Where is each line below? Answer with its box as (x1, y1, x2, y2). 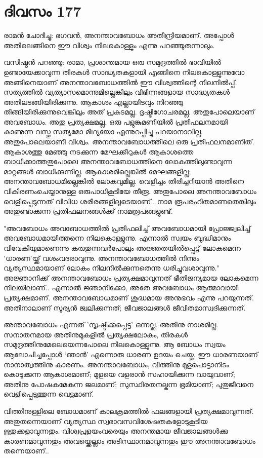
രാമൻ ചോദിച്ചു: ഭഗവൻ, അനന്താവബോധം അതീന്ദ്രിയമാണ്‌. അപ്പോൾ (4, 30, 234, 41)
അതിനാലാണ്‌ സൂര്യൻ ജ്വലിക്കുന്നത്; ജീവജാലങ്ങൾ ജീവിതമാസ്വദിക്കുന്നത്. (4, 302, 246, 313)
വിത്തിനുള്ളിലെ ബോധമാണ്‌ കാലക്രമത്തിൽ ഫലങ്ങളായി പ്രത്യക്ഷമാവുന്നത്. (4, 405, 254, 416)
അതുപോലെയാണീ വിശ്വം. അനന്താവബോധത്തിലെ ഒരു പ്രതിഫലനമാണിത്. (4, 136, 254, 147)
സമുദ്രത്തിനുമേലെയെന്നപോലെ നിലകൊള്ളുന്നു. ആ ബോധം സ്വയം (4, 339, 226, 350)
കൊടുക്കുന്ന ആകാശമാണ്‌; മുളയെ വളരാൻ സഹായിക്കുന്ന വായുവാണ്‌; (4, 369, 235, 379)
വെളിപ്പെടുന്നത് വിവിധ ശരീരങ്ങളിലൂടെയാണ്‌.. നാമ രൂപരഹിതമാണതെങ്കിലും (4, 196, 256, 206)
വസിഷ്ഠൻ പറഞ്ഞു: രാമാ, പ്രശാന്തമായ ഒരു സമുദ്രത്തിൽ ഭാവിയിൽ (4, 57, 221, 67)
